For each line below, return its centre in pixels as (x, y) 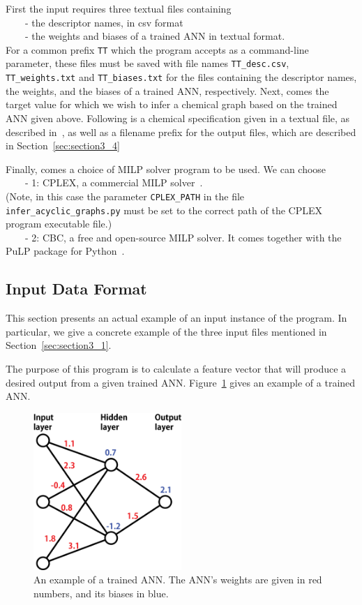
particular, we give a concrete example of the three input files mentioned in (166, 331)
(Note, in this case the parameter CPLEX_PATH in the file (125, 196)
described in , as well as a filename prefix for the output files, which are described (181, 132)
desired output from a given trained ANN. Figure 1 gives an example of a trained (181, 382)
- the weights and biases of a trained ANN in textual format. (155, 36)
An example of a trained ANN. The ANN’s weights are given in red (178, 580)
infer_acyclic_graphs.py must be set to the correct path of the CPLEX (164, 210)
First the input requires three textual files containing (119, 8)
